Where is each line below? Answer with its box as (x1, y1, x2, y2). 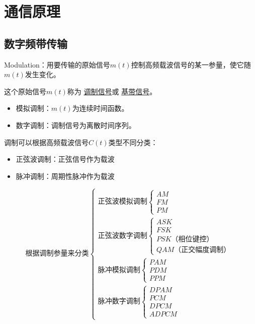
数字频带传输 (4, 35, 67, 51)
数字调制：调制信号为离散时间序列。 (16, 119, 136, 130)
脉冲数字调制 (98, 298, 140, 305)
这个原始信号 (4, 86, 46, 96)
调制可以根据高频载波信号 (4, 137, 89, 147)
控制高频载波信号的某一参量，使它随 (131, 59, 251, 70)
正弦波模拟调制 (98, 198, 147, 206)
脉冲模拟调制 (98, 266, 140, 274)
